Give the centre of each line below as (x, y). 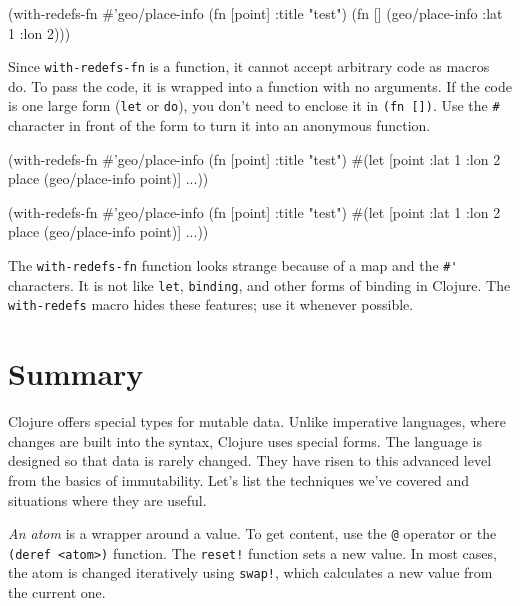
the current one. (57, 592)
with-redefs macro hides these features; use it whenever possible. (211, 304)
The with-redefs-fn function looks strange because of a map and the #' (233, 265)
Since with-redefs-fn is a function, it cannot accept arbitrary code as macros (249, 66)
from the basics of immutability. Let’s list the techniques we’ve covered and (239, 479)
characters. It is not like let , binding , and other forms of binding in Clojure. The (259, 284)
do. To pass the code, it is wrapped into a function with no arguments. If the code (260, 85)
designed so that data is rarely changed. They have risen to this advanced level (250, 460)
